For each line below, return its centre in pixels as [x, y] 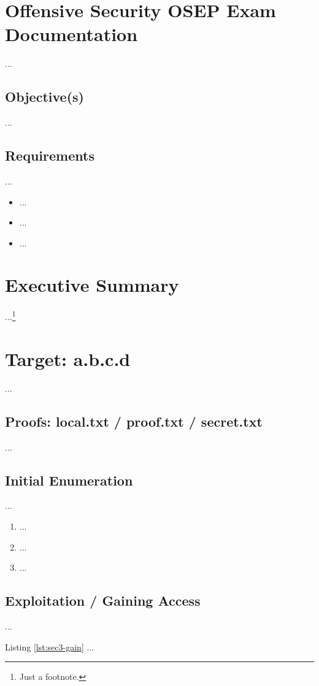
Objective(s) [44, 97]
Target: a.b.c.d [68, 358]
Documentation [71, 34]
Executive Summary [92, 285]
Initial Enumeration [69, 480]
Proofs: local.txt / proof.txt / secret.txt [134, 421]
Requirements [50, 155]
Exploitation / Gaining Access [103, 600]
